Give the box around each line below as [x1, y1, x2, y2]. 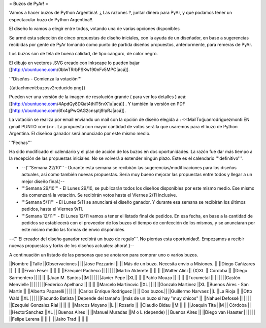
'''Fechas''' [9, 140, 32, 146]
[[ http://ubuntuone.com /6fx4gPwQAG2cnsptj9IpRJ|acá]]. [9, 108, 126, 113]
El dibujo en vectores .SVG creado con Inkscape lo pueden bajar [9, 60, 140, 66]
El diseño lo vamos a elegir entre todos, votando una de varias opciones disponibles [9, 26, 180, 32]
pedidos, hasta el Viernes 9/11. [21, 206, 84, 212]
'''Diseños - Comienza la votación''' [9, 75, 82, 81]
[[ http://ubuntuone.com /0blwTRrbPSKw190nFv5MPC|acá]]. [9, 67, 130, 73]
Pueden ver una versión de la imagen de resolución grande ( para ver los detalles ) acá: [9, 94, 187, 100]
